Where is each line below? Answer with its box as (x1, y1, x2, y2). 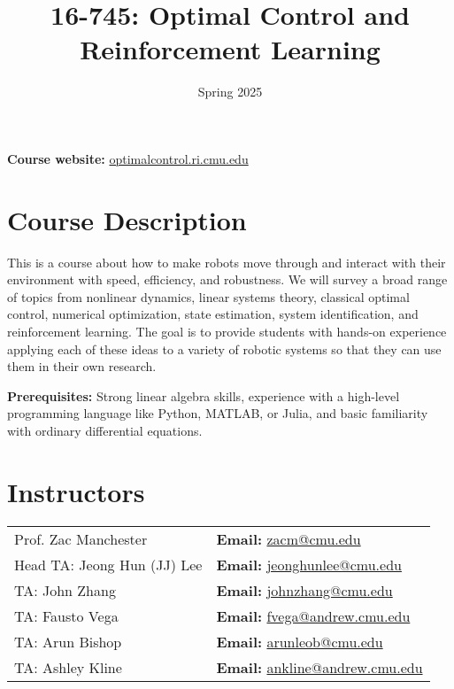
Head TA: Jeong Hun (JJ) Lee (14, 554, 203, 575)
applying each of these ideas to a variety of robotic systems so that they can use (7, 339, 442, 358)
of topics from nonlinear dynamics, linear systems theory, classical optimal (7, 287, 410, 306)
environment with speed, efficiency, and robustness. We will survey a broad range (7, 270, 448, 289)
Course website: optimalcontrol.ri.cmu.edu (7, 149, 249, 167)
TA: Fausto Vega (14, 605, 119, 626)
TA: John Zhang (14, 579, 116, 600)
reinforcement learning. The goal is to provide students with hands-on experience (7, 322, 447, 340)
